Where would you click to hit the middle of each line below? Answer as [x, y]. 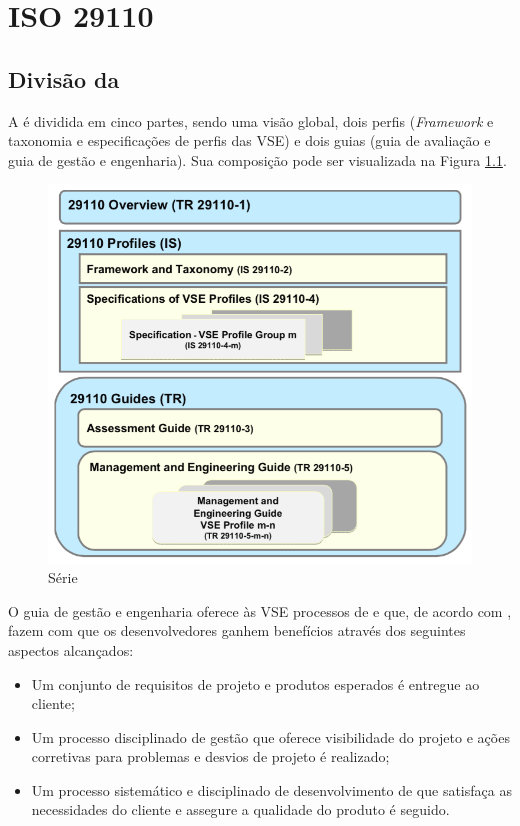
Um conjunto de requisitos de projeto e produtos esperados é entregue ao [255, 683]
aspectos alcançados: [71, 649]
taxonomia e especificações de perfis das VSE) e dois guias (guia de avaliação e [249, 140]
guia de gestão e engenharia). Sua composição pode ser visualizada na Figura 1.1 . [257, 159]
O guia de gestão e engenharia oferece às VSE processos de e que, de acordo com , [260, 610]
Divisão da [64, 78]
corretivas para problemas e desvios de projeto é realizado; [210, 756]
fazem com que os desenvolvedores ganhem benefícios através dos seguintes [237, 630]
